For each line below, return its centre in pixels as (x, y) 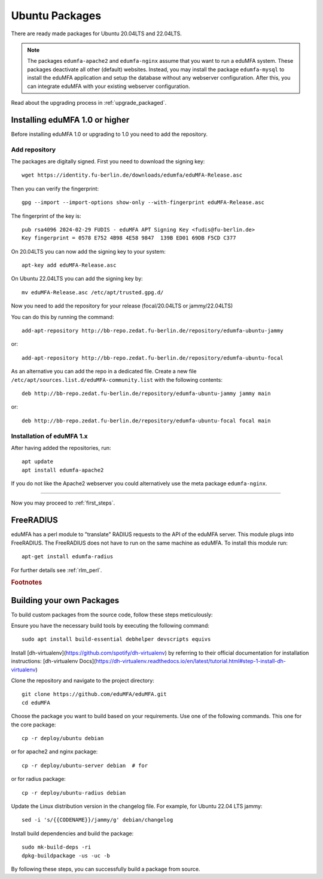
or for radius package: (38, 779)
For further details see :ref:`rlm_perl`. (57, 570)
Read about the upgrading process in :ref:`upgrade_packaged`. (89, 102)
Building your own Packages (65, 600)
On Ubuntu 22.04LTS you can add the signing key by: (77, 279)
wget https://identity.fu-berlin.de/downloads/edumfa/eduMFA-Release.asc (132, 175)
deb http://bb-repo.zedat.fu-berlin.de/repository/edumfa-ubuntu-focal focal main (146, 421)
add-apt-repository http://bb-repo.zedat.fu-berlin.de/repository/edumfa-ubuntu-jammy (153, 331)
